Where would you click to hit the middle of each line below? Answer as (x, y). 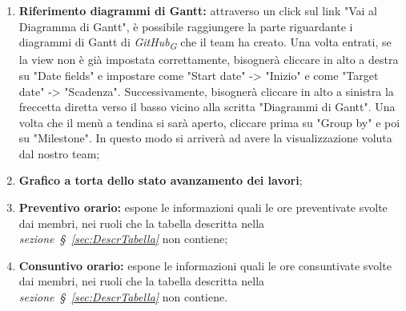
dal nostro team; (59, 153)
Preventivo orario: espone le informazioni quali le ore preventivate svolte (203, 207)
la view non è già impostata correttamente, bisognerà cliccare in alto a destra (209, 60)
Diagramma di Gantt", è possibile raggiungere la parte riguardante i (186, 26)
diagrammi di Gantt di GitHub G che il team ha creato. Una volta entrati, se (205, 43)
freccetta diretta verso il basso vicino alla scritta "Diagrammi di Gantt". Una (207, 107)
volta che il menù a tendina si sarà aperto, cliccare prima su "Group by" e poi (209, 122)
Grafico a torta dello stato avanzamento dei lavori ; (161, 180)
